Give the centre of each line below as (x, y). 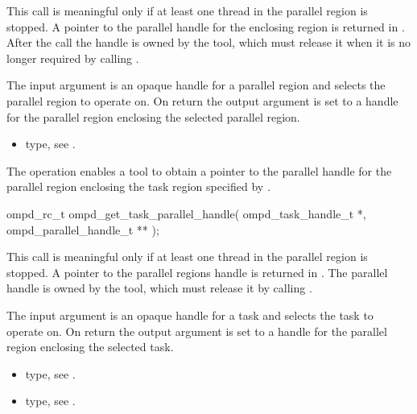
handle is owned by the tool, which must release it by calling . (159, 288)
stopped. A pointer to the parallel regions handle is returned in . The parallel (197, 272)
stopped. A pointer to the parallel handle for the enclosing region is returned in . (206, 26)
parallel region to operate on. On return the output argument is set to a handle (202, 100)
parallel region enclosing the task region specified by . (138, 186)
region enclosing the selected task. (90, 347)
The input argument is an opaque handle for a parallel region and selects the (196, 85)
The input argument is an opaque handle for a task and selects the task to (190, 315)
